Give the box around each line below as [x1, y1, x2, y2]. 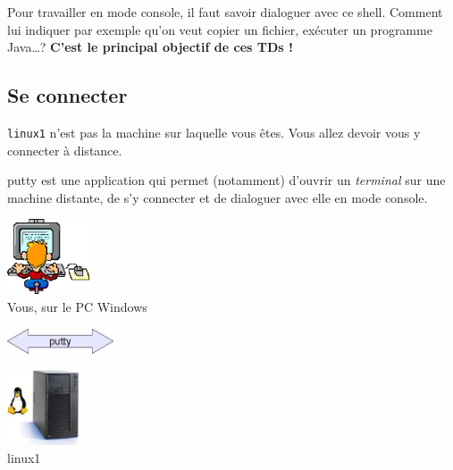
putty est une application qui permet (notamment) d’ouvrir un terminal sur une [7, 171, 446, 189]
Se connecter [7, 81, 128, 109]
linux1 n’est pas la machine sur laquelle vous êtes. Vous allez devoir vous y [7, 122, 421, 141]
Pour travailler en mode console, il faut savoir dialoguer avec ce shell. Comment [7, 3, 443, 21]
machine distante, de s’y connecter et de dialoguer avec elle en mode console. [7, 188, 428, 206]
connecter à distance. [7, 140, 122, 159]
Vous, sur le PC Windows [7, 298, 147, 316]
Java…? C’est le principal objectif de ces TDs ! [7, 38, 293, 56]
